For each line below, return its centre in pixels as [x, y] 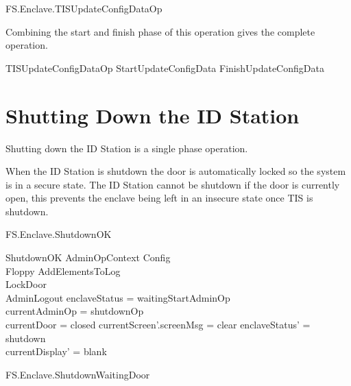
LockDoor [26, 284]
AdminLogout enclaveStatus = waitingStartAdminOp [118, 297]
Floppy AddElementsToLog [63, 270]
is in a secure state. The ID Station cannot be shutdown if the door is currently [173, 184]
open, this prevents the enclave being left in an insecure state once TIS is [159, 198]
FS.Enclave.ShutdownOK [59, 234]
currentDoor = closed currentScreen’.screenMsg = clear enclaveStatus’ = [158, 325]
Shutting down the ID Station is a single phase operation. [127, 148]
